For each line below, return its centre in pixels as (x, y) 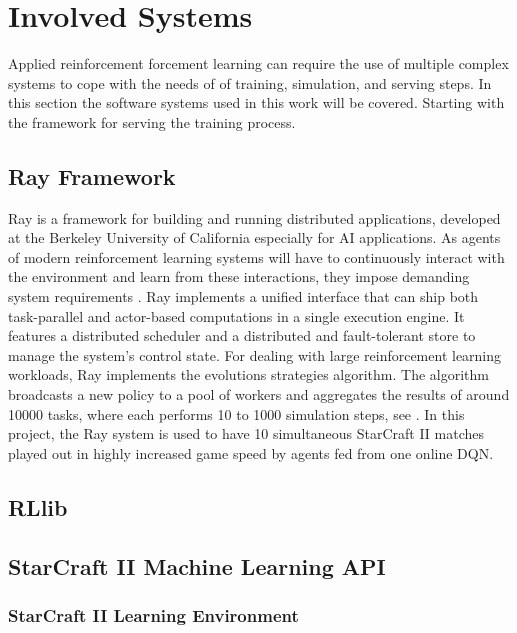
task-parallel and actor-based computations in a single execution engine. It (236, 315)
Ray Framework (92, 175)
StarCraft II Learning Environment (153, 614)
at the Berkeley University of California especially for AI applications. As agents (254, 237)
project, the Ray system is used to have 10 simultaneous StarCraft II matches (246, 433)
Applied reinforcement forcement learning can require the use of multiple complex (258, 63)
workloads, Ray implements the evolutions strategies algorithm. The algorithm (248, 374)
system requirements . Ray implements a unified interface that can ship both (243, 296)
